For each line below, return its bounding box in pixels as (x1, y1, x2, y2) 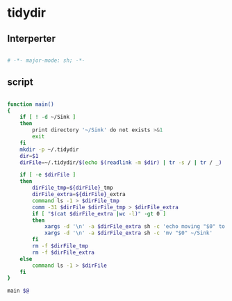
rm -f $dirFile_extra (32, 249, 95, 256)
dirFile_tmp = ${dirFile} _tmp (32, 184, 113, 192)
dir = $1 (19, 152, 39, 159)
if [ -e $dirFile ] (19, 172, 76, 179)
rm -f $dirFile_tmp (32, 243, 89, 250)
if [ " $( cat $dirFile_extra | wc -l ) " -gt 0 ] (32, 210, 167, 217)
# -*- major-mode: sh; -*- (7, 57, 85, 64)
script (7, 76, 33, 88)
